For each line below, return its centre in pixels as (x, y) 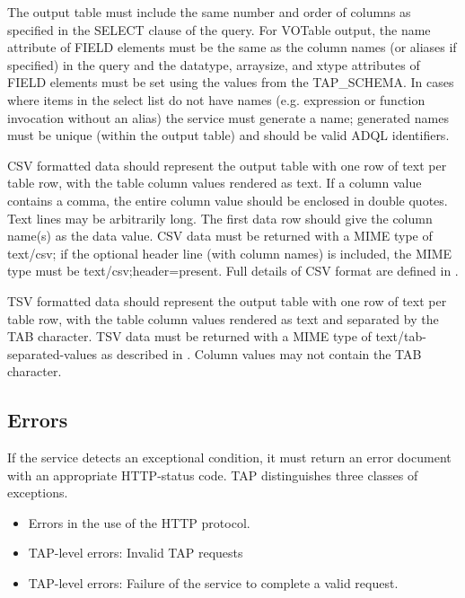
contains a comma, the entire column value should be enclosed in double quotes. (228, 200)
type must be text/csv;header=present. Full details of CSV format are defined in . (233, 271)
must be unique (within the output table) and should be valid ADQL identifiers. (228, 135)
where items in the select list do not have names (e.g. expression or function (216, 99)
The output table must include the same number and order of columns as (209, 12)
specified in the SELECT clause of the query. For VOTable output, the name (219, 29)
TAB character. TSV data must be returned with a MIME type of (189, 336)
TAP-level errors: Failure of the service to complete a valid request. (213, 583)
